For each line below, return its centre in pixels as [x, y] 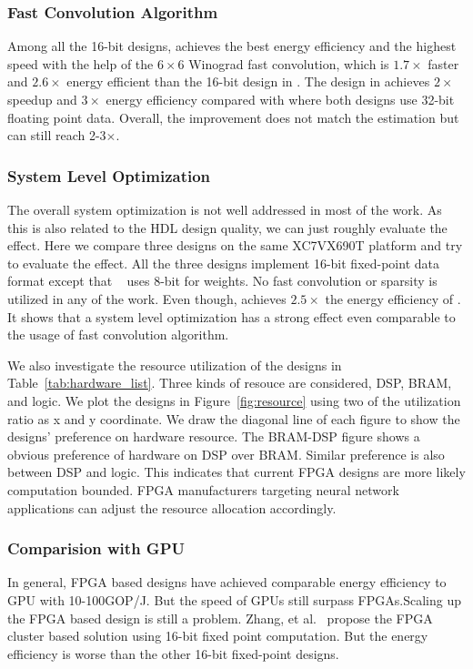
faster [443, 63]
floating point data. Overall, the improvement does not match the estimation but [233, 117]
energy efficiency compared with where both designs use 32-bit [280, 99]
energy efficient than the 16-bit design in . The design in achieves [248, 81]
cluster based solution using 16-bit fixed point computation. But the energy [218, 636]
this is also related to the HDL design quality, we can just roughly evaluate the [227, 227]
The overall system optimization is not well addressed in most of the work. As [225, 209]
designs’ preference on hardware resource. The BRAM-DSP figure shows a [214, 436]
